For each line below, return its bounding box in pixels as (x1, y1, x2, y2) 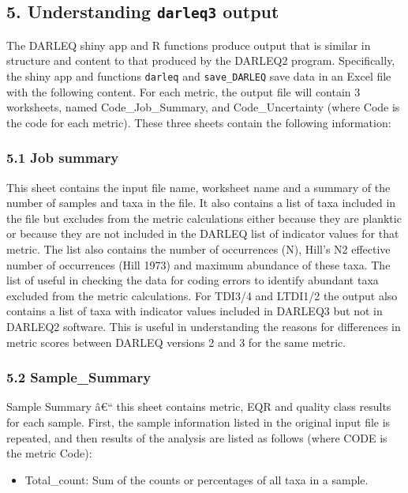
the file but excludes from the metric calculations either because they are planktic (6, 209, 402, 226)
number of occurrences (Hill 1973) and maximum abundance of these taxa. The (6, 256, 391, 273)
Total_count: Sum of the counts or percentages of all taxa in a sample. (24, 471, 369, 487)
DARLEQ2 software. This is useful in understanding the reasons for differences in (6, 318, 401, 334)
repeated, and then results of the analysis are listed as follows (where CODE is (6, 429, 387, 446)
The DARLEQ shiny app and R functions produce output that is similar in (6, 36, 371, 53)
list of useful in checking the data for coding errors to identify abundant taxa (6, 272, 379, 288)
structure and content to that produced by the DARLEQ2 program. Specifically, (6, 52, 395, 69)
